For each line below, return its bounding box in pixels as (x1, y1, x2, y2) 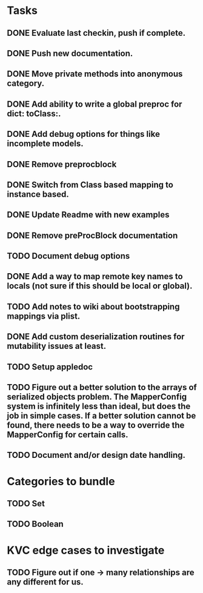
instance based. (7, 189, 69, 199)
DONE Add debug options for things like (7, 129, 160, 139)
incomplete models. (7, 139, 84, 149)
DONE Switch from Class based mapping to (7, 179, 173, 190)
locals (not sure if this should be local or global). (7, 281, 193, 291)
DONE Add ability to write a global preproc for (7, 99, 182, 109)
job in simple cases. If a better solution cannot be (7, 411, 196, 421)
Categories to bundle (7, 474, 115, 488)
